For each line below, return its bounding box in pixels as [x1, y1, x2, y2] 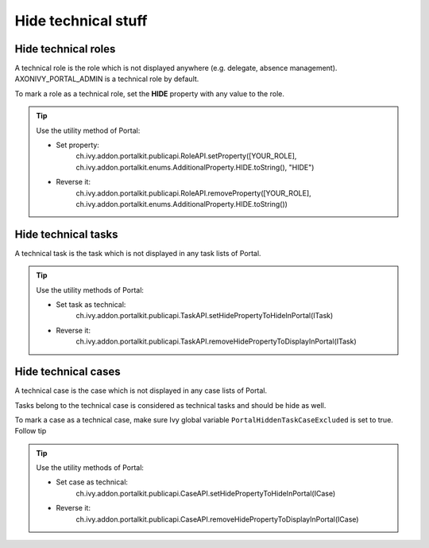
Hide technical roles [14, 42, 116, 56]
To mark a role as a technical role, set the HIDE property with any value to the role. [14, 88, 285, 99]
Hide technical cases [14, 365, 121, 379]
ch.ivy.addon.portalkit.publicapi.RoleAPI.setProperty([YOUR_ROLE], [75, 151, 297, 161]
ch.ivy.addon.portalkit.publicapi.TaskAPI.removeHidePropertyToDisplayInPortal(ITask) [75, 336, 357, 346]
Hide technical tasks [14, 227, 118, 241]
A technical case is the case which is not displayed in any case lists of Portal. [14, 386, 268, 395]
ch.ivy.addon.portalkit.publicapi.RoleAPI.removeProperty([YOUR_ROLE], [75, 188, 311, 198]
